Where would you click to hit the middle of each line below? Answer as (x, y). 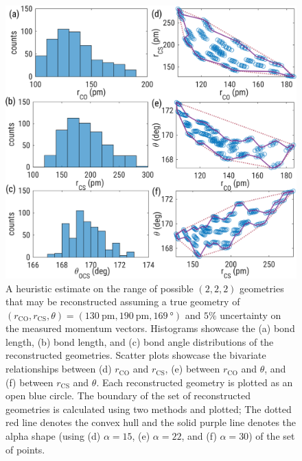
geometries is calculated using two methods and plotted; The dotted (149, 409)
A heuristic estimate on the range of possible (100, 288)
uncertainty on (251, 315)
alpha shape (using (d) (53, 436)
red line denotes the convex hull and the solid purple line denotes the (151, 422)
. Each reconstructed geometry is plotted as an (195, 382)
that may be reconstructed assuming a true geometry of (123, 302)
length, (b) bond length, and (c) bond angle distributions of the (140, 341)
